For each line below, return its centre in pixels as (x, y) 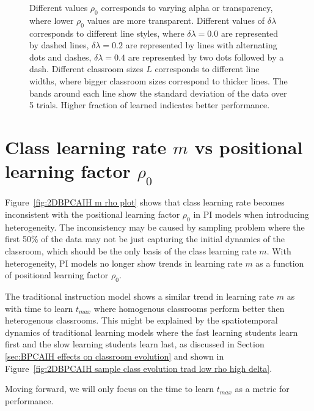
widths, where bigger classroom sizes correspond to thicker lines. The (159, 80)
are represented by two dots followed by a (206, 57)
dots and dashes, (60, 57)
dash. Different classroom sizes (86, 69)
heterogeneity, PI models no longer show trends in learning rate (124, 263)
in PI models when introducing (251, 214)
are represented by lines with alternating (201, 45)
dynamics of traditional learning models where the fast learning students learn (152, 332)
